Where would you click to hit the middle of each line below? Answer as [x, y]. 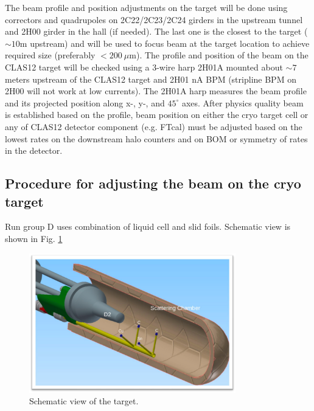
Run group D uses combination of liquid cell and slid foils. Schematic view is [148, 226]
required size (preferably [50, 55]
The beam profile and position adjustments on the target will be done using [146, 7]
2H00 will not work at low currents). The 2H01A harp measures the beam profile [156, 91]
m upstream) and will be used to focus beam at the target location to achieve [165, 43]
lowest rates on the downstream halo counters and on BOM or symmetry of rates [156, 138]
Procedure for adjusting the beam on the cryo [153, 183]
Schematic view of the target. [84, 401]
